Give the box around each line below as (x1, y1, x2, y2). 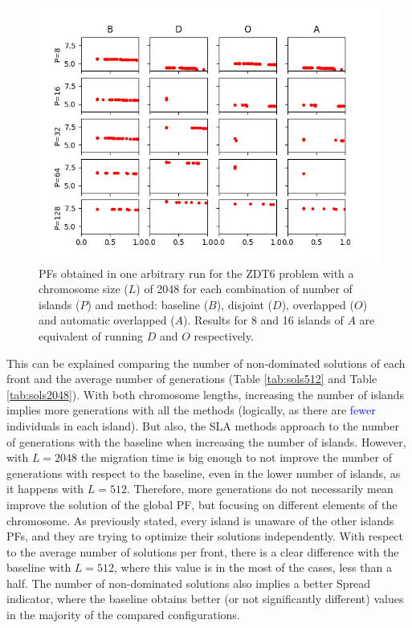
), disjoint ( (216, 296, 273, 312)
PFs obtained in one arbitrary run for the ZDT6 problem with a (39, 264, 354, 281)
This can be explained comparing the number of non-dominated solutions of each (6, 354, 406, 371)
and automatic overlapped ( (39, 312, 175, 328)
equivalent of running (39, 327, 143, 344)
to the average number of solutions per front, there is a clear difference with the (6, 543, 399, 560)
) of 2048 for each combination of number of (136, 280, 353, 297)
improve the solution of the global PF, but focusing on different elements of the (6, 495, 398, 512)
